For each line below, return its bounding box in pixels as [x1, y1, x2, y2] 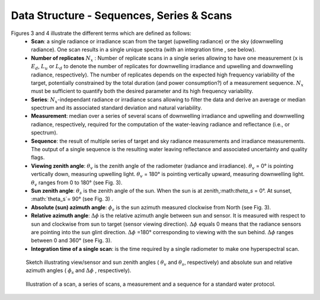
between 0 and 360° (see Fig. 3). [31, 237, 112, 244]
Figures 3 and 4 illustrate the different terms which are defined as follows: [11, 30, 192, 37]
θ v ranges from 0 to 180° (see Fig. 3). [31, 178, 123, 187]
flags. [31, 154, 45, 161]
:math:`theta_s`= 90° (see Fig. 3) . [31, 196, 114, 203]
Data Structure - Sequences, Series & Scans [11, 9, 232, 22]
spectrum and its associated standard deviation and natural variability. [31, 104, 203, 111]
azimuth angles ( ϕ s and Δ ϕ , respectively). [25, 267, 132, 276]
